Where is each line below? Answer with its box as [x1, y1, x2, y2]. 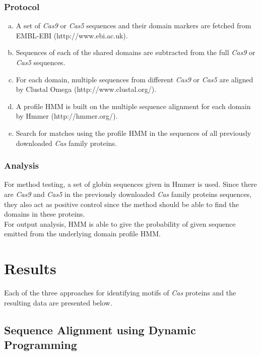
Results [4, 258, 56, 279]
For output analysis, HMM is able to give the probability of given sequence [4, 218, 236, 229]
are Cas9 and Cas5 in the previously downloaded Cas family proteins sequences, [4, 188, 252, 199]
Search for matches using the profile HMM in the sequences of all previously [16, 127, 251, 138]
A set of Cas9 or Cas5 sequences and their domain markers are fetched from [16, 20, 251, 31]
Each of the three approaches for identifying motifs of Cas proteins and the [4, 287, 236, 298]
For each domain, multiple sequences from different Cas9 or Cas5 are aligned [16, 74, 253, 84]
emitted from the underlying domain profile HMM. [4, 228, 161, 239]
